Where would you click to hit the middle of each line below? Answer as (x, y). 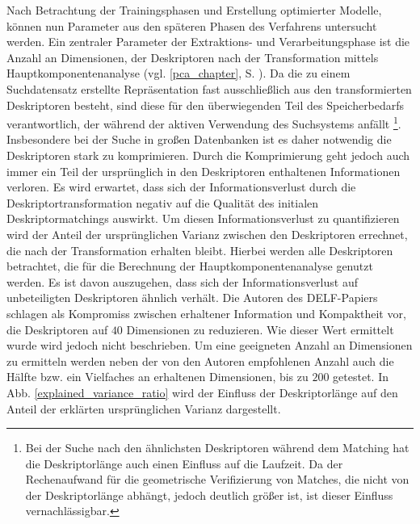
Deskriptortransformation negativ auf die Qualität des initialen (163, 202)
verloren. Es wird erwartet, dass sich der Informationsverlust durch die (181, 187)
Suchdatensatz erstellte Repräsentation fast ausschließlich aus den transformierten (209, 88)
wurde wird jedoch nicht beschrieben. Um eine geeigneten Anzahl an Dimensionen (210, 345)
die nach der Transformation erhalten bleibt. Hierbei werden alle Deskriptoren (200, 250)
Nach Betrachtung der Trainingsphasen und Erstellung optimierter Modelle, (194, 10)
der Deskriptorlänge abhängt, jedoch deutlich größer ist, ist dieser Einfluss (209, 495)
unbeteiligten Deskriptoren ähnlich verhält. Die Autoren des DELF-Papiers (192, 298)
